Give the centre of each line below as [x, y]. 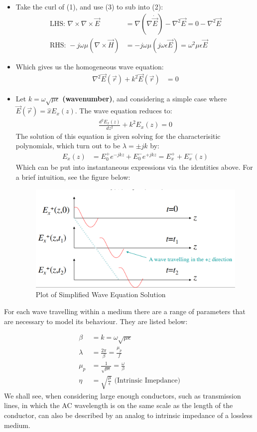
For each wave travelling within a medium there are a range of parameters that [125, 311]
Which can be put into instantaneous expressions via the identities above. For [134, 167]
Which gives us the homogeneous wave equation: [90, 66]
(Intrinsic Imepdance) [147, 381]
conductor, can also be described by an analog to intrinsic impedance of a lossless [128, 415]
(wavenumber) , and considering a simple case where [145, 98]
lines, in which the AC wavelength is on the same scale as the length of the [119, 405]
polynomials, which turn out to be [68, 146]
